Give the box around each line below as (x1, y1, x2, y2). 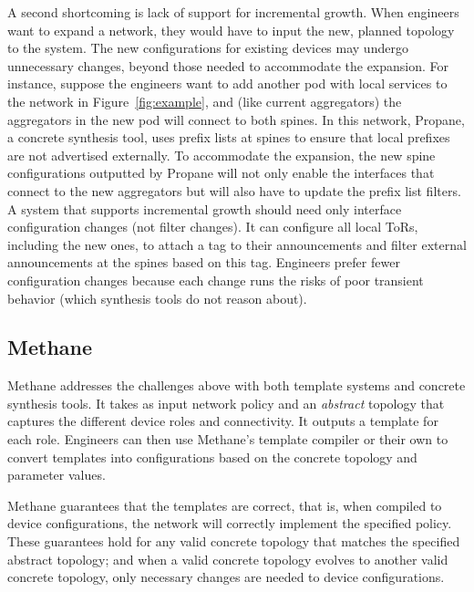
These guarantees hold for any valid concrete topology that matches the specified (7, 532, 460, 551)
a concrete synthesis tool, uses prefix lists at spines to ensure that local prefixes (7, 128, 450, 147)
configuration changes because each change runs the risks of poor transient (7, 270, 424, 289)
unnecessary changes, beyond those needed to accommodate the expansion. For (7, 56, 449, 75)
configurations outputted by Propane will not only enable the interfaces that (7, 163, 435, 182)
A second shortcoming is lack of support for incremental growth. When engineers (7, 3, 459, 21)
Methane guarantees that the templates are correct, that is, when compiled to (7, 495, 442, 514)
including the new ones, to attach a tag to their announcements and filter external (7, 234, 467, 254)
